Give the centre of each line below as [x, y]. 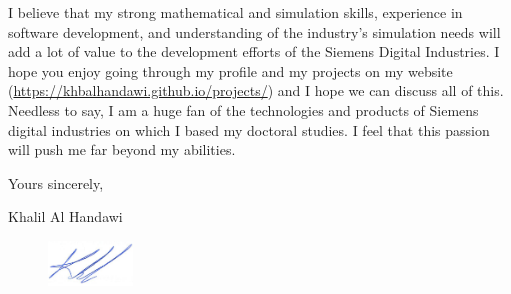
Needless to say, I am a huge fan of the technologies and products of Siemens [243, 109]
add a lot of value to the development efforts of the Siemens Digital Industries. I [254, 51]
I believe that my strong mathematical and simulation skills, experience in [235, 12]
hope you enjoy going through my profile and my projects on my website [230, 70]
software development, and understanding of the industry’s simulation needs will [254, 31]
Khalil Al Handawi [65, 216]
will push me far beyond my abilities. [122, 149]
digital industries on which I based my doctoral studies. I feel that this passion [249, 129]
